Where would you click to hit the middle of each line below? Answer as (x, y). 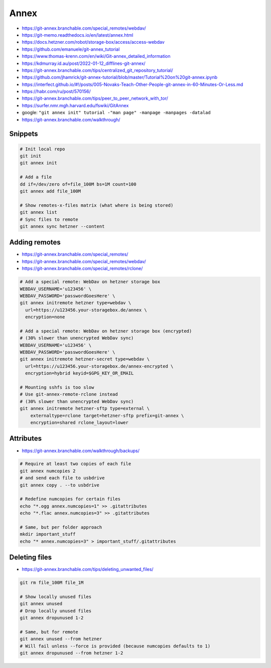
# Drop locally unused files (56, 611)
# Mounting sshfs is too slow (57, 388)
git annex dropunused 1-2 (52, 618)
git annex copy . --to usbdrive (60, 485)
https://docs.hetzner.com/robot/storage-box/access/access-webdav (93, 42)
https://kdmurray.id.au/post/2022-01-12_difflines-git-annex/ (84, 63)
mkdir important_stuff (48, 534)
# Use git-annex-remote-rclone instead (69, 394)
